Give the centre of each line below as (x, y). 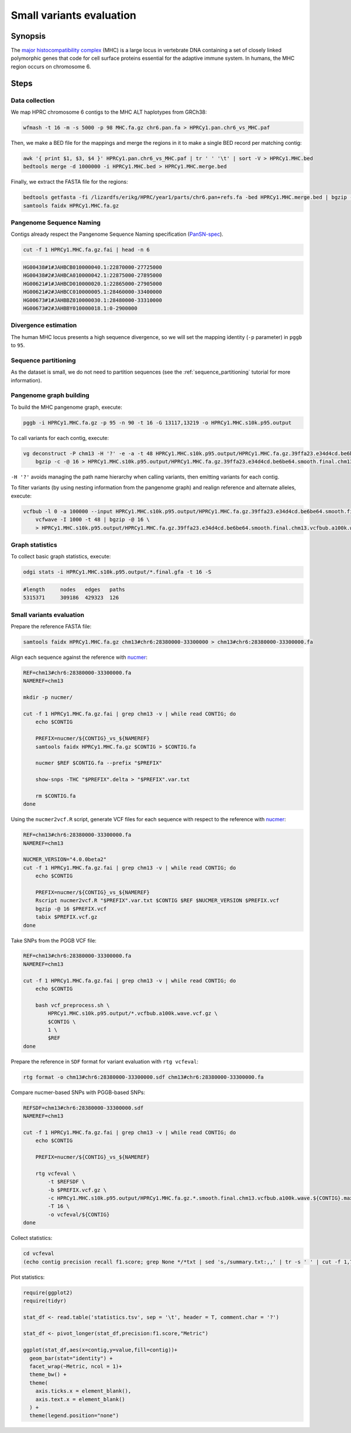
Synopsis (28, 36)
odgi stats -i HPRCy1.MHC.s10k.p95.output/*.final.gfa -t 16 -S (117, 572)
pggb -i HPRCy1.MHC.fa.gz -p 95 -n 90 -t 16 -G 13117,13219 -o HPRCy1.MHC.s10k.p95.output (157, 423)
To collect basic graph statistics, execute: (61, 557)
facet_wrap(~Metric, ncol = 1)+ (76, 1366)
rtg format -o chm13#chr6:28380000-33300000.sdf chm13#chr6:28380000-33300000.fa (144, 1077)
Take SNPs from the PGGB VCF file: (54, 940)
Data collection (33, 100)
